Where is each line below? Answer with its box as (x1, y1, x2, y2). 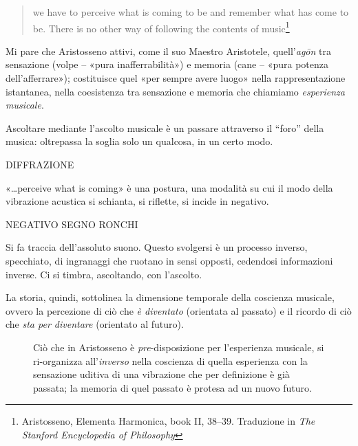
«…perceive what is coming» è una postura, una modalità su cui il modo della (6, 180, 333, 194)
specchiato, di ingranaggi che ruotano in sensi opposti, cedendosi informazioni (6, 253, 333, 267)
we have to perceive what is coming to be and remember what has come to (32, 5, 349, 19)
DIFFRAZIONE (6, 157, 74, 171)
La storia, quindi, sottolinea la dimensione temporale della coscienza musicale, (6, 290, 335, 304)
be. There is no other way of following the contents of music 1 (32, 19, 290, 35)
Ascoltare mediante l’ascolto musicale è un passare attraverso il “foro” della (6, 120, 324, 135)
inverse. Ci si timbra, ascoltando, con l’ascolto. (6, 267, 202, 281)
